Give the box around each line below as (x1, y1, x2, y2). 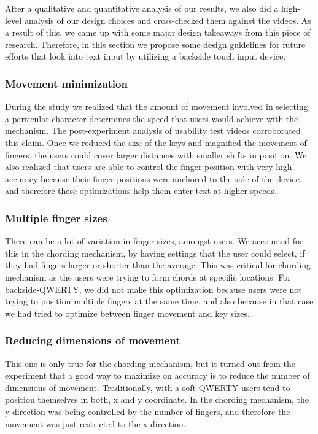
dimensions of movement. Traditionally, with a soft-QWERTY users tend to (5, 381, 290, 393)
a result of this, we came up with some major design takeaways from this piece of (5, 26, 311, 39)
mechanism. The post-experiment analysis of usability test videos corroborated (5, 124, 301, 137)
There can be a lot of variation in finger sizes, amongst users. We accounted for (5, 234, 303, 247)
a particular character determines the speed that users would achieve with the (5, 112, 298, 125)
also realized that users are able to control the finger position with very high (5, 160, 292, 173)
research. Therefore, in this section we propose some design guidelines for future (5, 37, 306, 50)
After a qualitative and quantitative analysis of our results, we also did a (5, 2, 279, 14)
